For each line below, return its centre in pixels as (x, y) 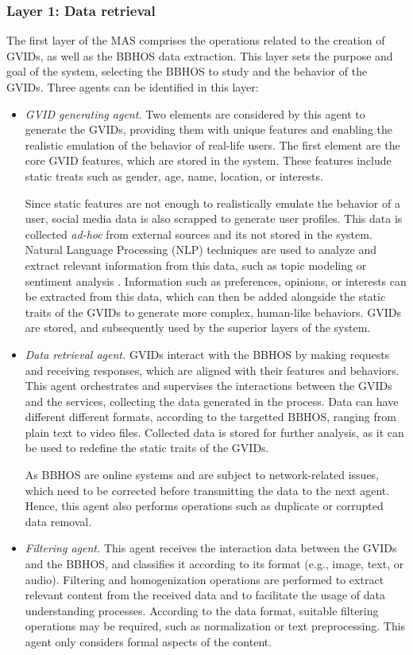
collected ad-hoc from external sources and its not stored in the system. (199, 234)
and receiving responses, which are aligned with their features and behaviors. (212, 370)
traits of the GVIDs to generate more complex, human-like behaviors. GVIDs (213, 312)
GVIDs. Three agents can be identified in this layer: (133, 87)
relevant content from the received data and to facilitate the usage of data (205, 595)
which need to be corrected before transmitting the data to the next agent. (207, 490)
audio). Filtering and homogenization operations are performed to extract (205, 579)
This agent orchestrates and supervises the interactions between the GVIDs (208, 386)
